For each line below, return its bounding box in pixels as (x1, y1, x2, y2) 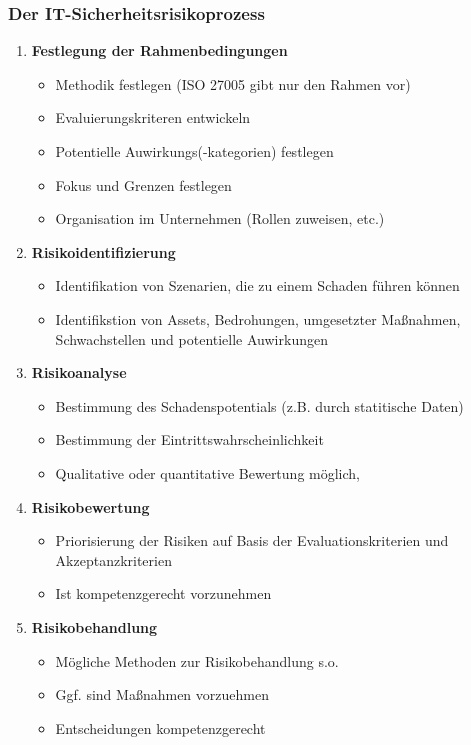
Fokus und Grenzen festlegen (55, 174, 232, 195)
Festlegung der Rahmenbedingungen (31, 40, 288, 61)
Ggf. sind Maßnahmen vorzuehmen (55, 684, 269, 705)
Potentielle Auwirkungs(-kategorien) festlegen (55, 141, 334, 161)
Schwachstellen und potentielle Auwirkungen (55, 328, 328, 349)
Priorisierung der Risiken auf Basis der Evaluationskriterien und (55, 530, 449, 551)
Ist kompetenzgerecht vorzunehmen (55, 583, 272, 604)
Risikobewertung (31, 496, 150, 517)
